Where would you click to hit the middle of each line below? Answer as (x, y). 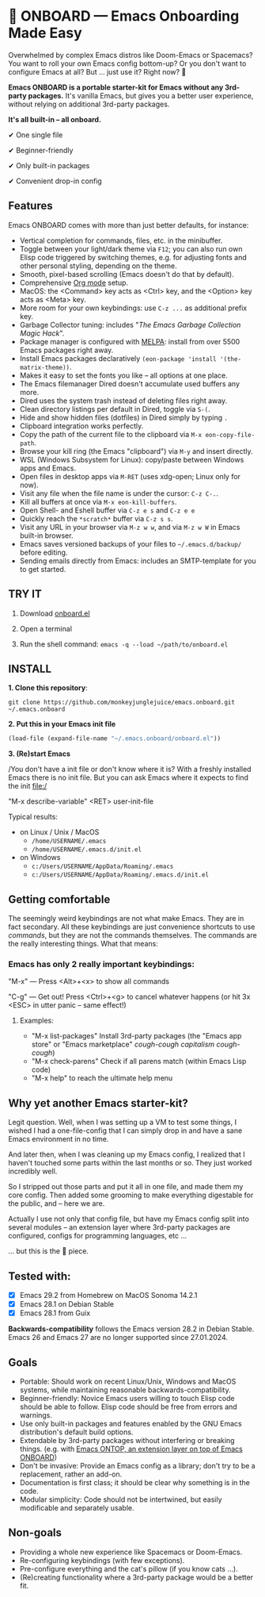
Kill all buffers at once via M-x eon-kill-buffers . (98, 501)
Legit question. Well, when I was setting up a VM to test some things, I (123, 1123)
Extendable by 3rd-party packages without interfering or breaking (127, 1440)
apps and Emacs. (48, 468)
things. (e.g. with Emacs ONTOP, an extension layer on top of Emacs (131, 1449)
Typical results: (33, 817)
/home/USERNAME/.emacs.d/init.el (87, 850)
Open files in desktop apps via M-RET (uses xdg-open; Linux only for (130, 476)
